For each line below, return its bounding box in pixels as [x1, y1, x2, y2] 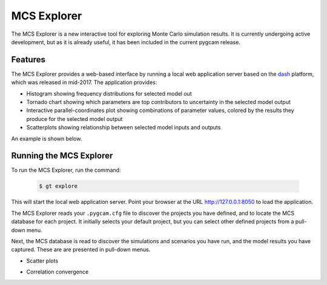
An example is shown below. [11, 135, 82, 142]
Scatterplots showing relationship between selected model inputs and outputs [26, 124, 221, 131]
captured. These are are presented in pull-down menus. [11, 246, 151, 254]
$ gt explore [39, 183, 78, 190]
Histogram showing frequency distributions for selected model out [26, 90, 192, 97]
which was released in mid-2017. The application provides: [11, 79, 157, 86]
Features [11, 54, 45, 65]
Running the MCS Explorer [11, 151, 113, 161]
